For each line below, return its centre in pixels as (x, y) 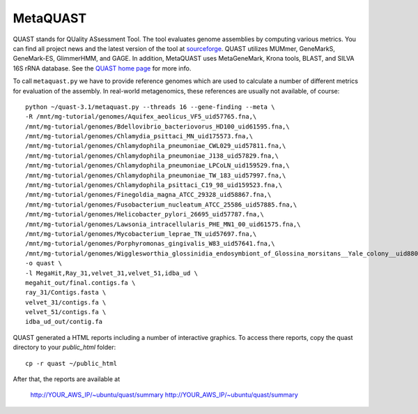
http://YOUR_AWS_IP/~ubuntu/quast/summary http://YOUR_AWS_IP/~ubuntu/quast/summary (164, 395)
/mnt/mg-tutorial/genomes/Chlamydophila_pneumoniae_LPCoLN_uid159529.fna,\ (157, 165)
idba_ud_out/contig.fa (64, 322)
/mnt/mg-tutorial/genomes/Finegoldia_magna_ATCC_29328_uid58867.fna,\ (148, 195)
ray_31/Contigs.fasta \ (66, 293)
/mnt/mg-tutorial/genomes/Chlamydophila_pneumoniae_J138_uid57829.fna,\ (152, 156)
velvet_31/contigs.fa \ (66, 302)
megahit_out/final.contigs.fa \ (80, 282)
